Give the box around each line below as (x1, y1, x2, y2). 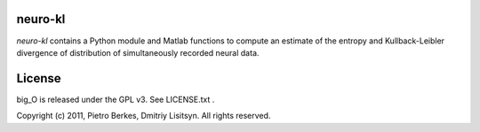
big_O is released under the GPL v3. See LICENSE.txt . (16, 94, 215, 105)
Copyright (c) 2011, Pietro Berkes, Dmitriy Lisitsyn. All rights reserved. (16, 111, 271, 121)
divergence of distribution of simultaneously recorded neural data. (16, 47, 260, 58)
